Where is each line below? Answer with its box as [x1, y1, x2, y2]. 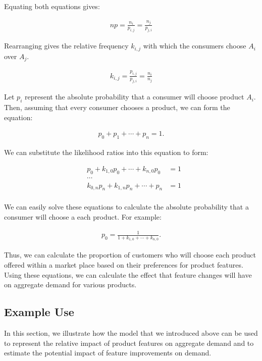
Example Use [4, 304, 74, 320]
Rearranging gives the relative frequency [4, 40, 129, 51]
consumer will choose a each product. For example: [4, 212, 162, 222]
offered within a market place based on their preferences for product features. [4, 260, 243, 270]
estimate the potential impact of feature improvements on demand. [4, 347, 212, 358]
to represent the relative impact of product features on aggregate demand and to [4, 337, 254, 348]
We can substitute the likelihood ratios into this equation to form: [4, 147, 208, 158]
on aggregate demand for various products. [4, 279, 137, 290]
